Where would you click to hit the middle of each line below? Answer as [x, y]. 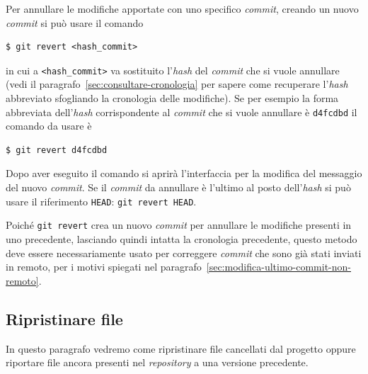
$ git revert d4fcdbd [57, 150]
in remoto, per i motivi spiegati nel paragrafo [104, 267]
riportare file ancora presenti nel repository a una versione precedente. [157, 362]
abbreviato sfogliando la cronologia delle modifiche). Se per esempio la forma [172, 98]
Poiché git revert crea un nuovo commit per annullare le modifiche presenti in [179, 225]
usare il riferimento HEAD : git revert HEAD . [101, 201]
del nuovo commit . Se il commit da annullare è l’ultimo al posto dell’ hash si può [178, 187]
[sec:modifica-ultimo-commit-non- [278, 267]
